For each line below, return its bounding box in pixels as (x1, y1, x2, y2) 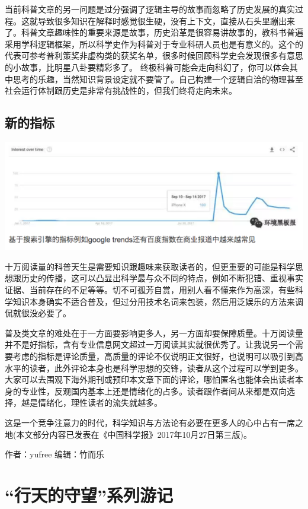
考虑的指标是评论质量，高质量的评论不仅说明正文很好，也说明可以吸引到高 (12, 349, 303, 362)
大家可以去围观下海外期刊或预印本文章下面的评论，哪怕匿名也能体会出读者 (5, 373, 295, 386)
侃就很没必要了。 (5, 307, 71, 319)
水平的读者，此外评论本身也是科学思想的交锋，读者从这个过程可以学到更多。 (5, 361, 303, 374)
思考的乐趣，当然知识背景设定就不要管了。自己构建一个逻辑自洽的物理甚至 (12, 72, 303, 85)
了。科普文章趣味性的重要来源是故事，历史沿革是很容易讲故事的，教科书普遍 (5, 26, 303, 39)
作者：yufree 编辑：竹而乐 (5, 448, 105, 460)
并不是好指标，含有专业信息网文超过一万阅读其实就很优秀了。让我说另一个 (5, 338, 295, 351)
